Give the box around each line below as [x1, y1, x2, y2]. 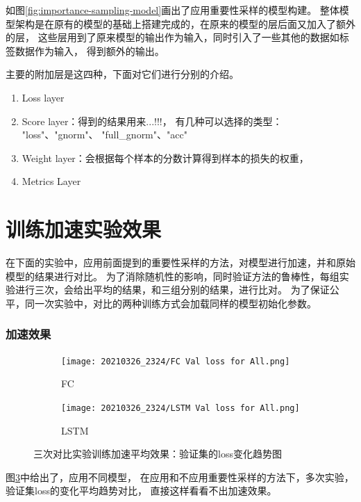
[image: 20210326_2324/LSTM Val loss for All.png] [61, 403, 300, 413]
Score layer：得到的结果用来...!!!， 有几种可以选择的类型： [22, 113, 283, 128]
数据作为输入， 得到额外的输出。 [15, 43, 165, 58]
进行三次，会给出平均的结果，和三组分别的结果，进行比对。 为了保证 [15, 282, 330, 297]
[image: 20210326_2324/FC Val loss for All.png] [61, 356, 290, 366]
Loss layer [22, 90, 65, 104]
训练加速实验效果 [6, 215, 162, 243]
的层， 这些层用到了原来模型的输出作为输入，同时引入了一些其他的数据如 [6, 30, 339, 44]
